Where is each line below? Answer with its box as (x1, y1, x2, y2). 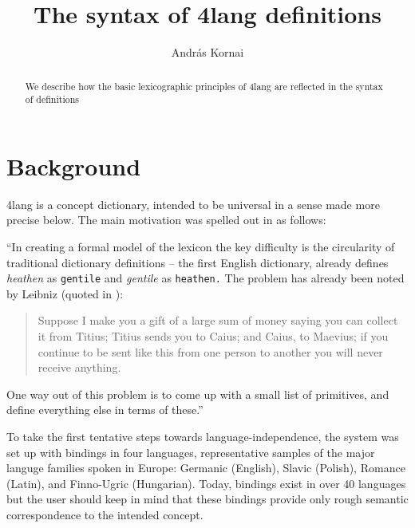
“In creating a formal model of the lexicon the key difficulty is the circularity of (6, 238, 395, 254)
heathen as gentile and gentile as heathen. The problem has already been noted (6, 270, 405, 286)
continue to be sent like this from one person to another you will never (38, 343, 383, 360)
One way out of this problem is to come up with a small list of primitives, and (6, 385, 389, 402)
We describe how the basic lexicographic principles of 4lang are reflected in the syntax (25, 79, 383, 93)
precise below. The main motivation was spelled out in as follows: (6, 211, 326, 228)
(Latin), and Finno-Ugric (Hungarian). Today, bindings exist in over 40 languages (6, 475, 406, 491)
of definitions (25, 93, 79, 106)
